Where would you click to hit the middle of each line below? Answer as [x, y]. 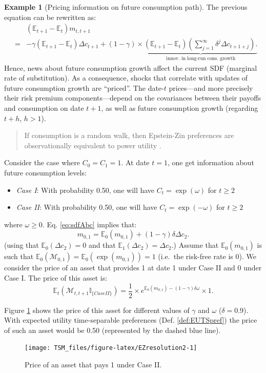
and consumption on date [44, 108]
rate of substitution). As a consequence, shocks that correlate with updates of [126, 78]
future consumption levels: [45, 173]
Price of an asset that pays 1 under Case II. [93, 365]
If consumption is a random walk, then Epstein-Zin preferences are [129, 135]
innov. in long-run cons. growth [201, 59]
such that [19, 256]
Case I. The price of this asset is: [56, 278]
